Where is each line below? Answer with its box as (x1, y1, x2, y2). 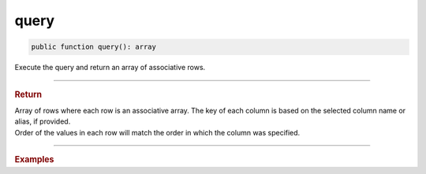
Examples (14, 154, 54, 165)
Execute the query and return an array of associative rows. (14, 63, 206, 72)
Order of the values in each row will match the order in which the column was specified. (14, 128, 301, 137)
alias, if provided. (14, 117, 71, 126)
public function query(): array (31, 43, 157, 51)
